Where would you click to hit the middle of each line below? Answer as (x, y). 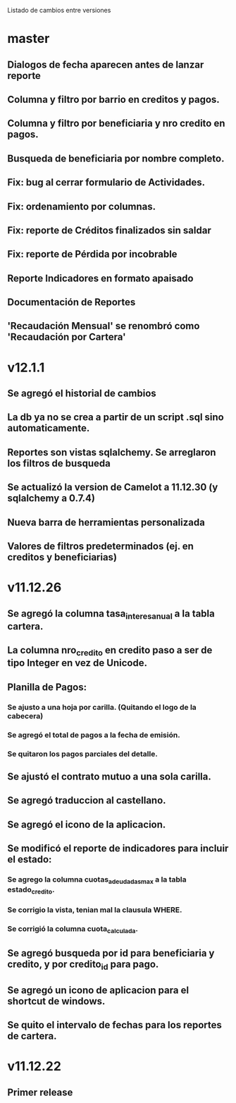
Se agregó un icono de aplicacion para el (98, 990)
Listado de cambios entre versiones (59, 10)
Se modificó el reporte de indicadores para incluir (118, 849)
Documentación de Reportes (72, 302)
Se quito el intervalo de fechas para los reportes (114, 1025)
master (29, 39)
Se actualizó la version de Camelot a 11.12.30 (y (113, 487)
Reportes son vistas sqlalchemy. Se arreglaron (112, 452)
